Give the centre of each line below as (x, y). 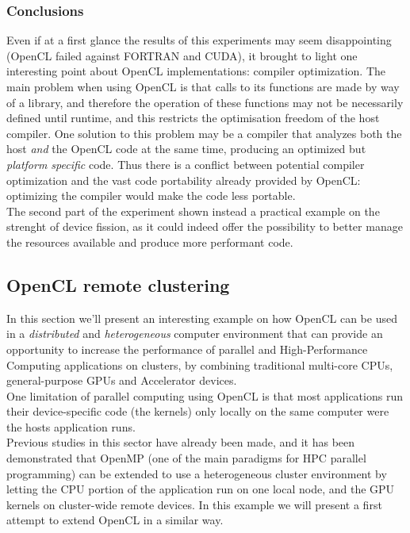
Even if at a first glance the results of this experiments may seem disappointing (199, 40)
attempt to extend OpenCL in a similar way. (115, 520)
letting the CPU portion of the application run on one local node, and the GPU (201, 489)
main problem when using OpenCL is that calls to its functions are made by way (203, 86)
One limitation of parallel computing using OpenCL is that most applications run (205, 395)
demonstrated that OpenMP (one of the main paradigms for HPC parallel (186, 458)
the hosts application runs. (71, 426)
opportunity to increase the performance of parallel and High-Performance (187, 349)
